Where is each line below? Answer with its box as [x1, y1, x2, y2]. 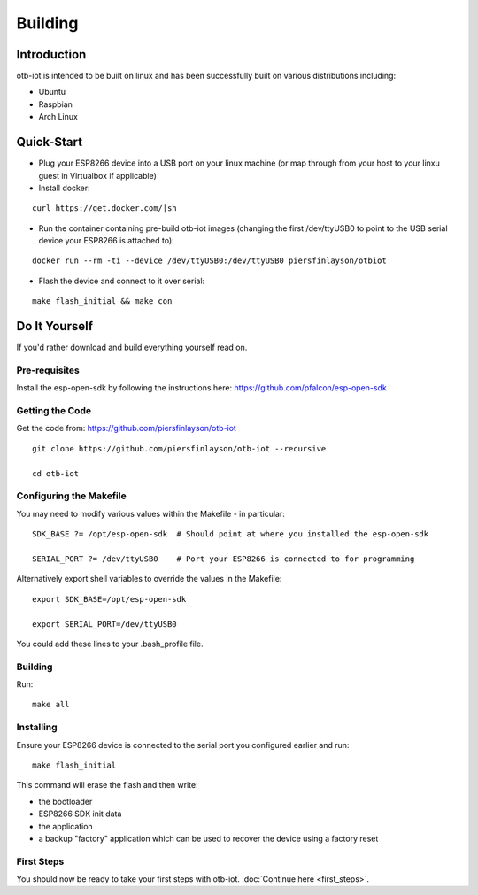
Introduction [16, 47, 87, 62]
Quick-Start [16, 135, 83, 150]
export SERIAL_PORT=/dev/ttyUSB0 [32, 619, 177, 629]
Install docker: [38, 182, 90, 193]
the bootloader [38, 796, 93, 806]
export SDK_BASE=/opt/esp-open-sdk [32, 594, 187, 604]
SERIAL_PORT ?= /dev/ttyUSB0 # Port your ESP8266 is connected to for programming [32, 553, 415, 564]
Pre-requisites [16, 364, 80, 376]
